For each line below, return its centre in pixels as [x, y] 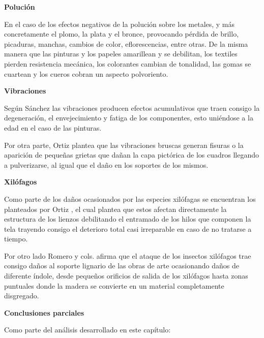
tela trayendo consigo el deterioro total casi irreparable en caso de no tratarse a [128, 228]
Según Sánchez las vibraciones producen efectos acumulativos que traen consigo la [132, 107]
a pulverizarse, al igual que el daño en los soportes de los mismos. [106, 164]
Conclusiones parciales [44, 312]
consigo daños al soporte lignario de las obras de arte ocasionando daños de [122, 266]
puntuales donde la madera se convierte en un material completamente [114, 285]
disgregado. [22, 296]
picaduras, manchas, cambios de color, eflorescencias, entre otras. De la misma [126, 43]
